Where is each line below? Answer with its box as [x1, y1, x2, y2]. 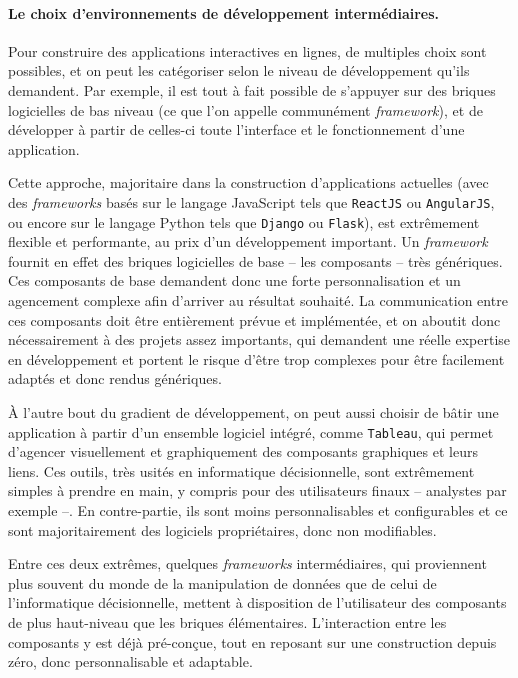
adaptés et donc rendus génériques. [8, 368, 222, 389]
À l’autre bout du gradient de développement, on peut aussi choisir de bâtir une [8, 402, 499, 423]
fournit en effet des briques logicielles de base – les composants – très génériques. [8, 250, 503, 271]
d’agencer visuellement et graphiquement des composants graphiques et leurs [8, 441, 478, 462]
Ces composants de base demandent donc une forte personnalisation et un [8, 270, 461, 291]
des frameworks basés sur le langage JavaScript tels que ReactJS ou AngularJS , [8, 191, 495, 212]
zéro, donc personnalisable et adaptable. [8, 651, 253, 672]
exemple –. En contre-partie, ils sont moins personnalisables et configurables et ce [8, 500, 508, 521]
